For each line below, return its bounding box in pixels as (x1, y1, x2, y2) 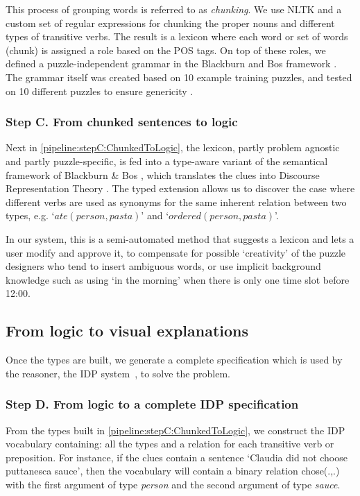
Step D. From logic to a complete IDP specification (6, 395, 299, 413)
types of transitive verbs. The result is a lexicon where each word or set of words (6, 29, 348, 44)
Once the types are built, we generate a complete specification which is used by (6, 352, 343, 367)
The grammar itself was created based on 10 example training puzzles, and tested (6, 69, 352, 84)
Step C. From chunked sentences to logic (6, 113, 238, 130)
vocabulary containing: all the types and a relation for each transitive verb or (6, 436, 334, 451)
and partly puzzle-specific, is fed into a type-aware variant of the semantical (6, 153, 328, 168)
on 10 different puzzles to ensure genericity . (6, 83, 194, 98)
